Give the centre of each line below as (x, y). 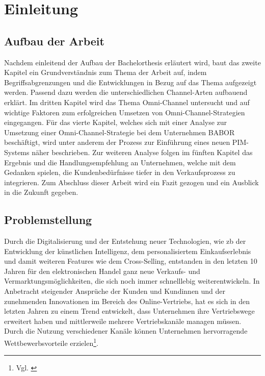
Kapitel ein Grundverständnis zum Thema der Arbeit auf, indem (105, 72)
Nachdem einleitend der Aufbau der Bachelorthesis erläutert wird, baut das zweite (132, 62)
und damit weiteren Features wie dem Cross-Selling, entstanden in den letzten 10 (131, 261)
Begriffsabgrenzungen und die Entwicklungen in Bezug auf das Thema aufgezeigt (130, 82)
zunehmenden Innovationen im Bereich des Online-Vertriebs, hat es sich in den (127, 301)
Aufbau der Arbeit (54, 41)
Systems (17, 152)
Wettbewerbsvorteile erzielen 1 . (51, 342)
